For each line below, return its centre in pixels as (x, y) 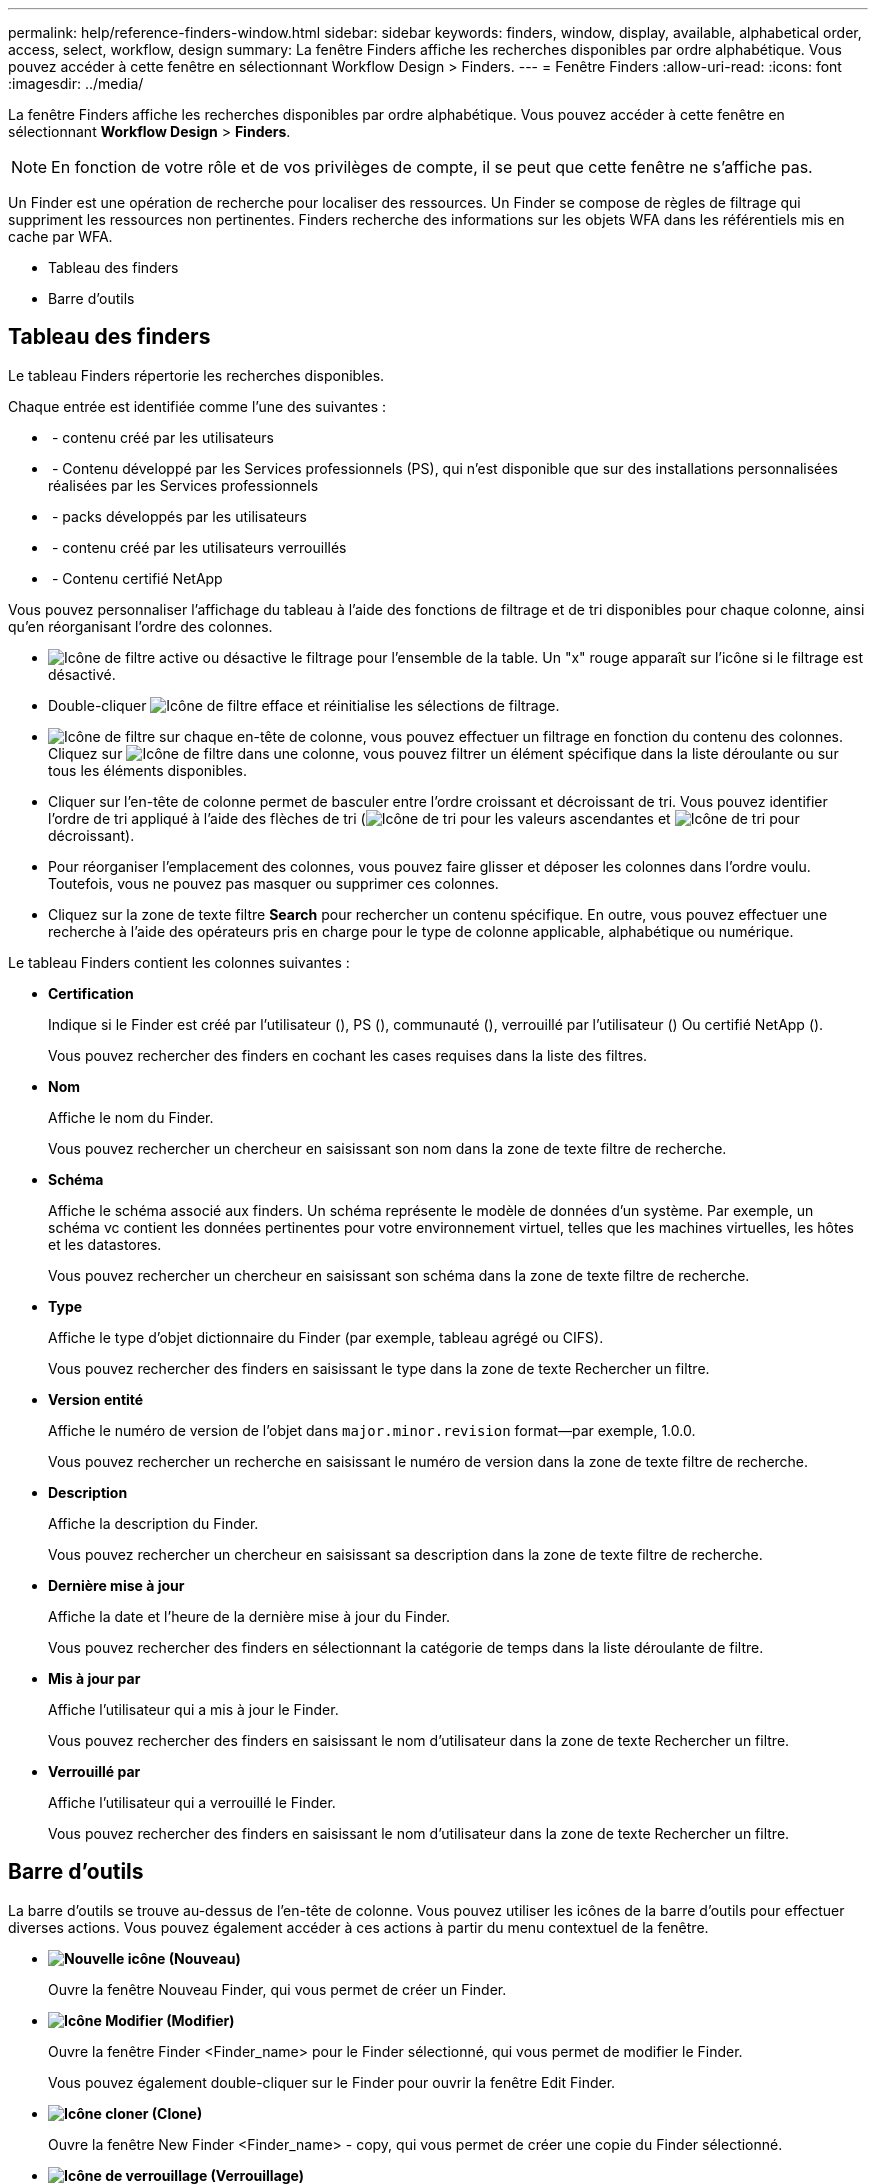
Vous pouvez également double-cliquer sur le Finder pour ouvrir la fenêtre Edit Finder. (332, 2082)
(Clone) (177, 2113)
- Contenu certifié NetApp (137, 578)
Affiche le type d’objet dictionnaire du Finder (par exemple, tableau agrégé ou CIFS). (326, 1337)
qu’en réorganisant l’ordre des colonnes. (140, 626)
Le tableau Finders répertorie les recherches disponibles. (196, 375)
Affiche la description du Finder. (153, 1523)
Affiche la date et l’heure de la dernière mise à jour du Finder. (249, 1616)
